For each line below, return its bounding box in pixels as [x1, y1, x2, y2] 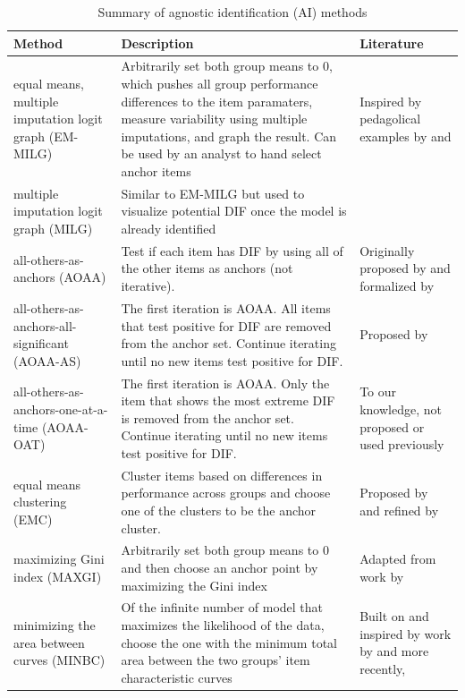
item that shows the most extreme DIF [121, 391, 335, 410]
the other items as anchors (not [121, 259, 293, 277]
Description [121, 33, 194, 52]
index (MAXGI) [13, 566, 102, 585]
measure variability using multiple [121, 109, 308, 128]
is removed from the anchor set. [121, 408, 294, 427]
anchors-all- [13, 316, 77, 335]
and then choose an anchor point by [121, 558, 318, 576]
